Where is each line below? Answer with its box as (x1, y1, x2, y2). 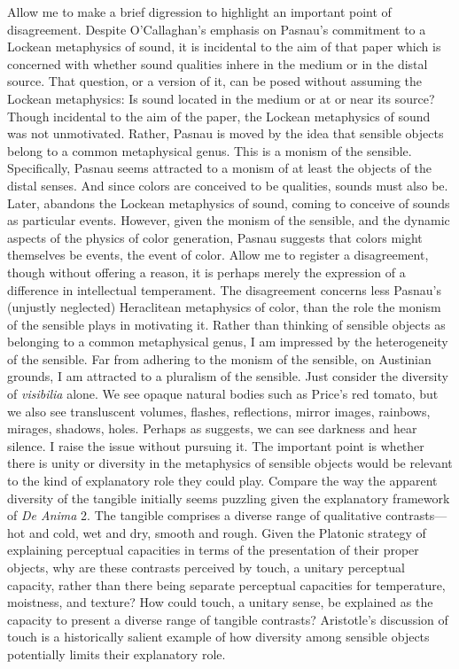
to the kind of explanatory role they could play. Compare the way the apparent (7, 471, 438, 490)
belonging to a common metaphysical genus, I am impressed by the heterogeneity (7, 332, 448, 351)
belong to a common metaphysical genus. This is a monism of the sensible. (7, 141, 412, 159)
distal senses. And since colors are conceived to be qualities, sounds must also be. (7, 175, 448, 194)
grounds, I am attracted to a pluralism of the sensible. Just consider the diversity (7, 367, 448, 385)
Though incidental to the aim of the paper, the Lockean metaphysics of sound (7, 106, 431, 125)
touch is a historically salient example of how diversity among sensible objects (7, 627, 430, 646)
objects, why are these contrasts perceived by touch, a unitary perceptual (7, 558, 405, 576)
